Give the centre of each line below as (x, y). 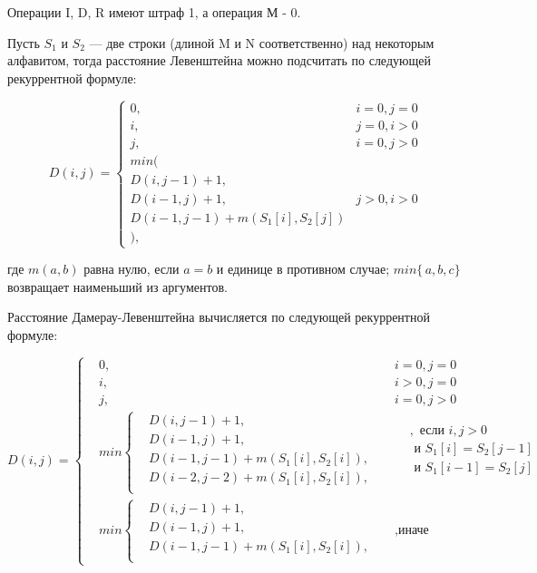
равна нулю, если (132, 269)
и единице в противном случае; (303, 269)
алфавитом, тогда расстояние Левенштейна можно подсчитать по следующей (219, 60)
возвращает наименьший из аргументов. (117, 286)
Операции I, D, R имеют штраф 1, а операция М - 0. (154, 12)
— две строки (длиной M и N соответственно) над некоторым (262, 42)
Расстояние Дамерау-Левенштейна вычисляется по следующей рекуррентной (219, 317)
